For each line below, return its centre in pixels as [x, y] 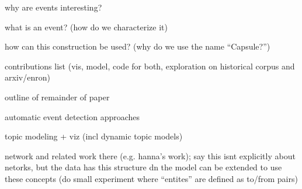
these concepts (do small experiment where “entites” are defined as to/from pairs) [151, 178]
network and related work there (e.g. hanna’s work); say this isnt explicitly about [150, 155]
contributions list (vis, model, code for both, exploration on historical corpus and [150, 66]
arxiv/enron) [27, 77]
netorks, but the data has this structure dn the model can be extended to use [143, 167]
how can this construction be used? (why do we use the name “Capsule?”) [138, 46]
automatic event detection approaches [72, 116]
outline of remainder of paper [57, 97]
